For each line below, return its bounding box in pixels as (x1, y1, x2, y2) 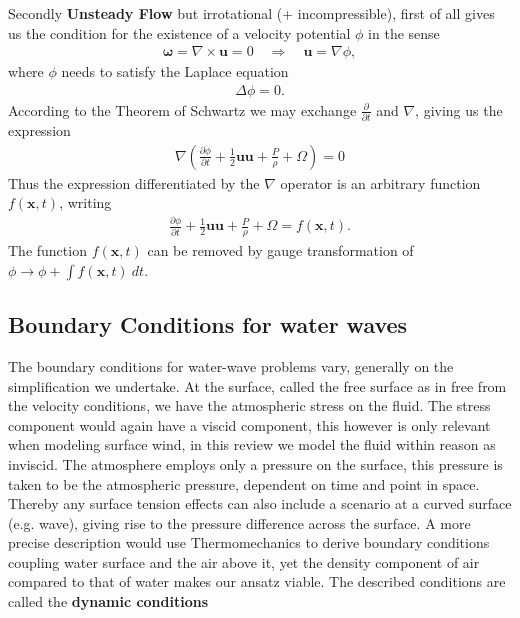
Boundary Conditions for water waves (8, 309, 408, 340)
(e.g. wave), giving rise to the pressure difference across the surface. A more (8, 512, 471, 533)
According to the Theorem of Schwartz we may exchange (8, 99, 357, 120)
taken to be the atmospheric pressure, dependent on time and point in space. (8, 473, 480, 494)
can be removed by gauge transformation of (147, 240, 414, 261)
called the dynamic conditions (8, 591, 209, 612)
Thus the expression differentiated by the (8, 172, 260, 193)
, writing (59, 192, 112, 213)
